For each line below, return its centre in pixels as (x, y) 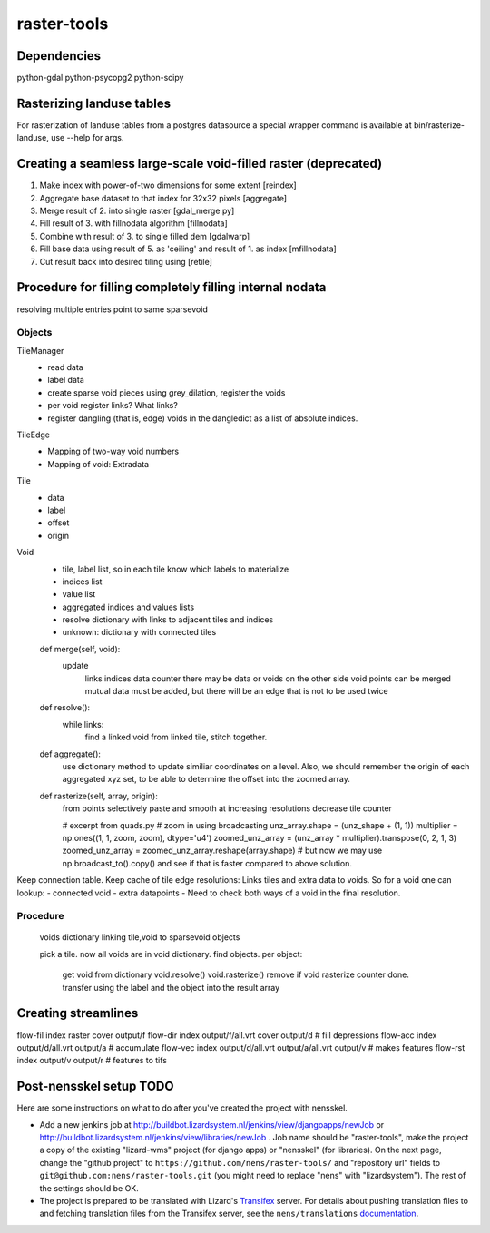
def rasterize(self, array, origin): (98, 796)
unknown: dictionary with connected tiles (139, 632)
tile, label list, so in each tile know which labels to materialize (176, 569)
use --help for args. (87, 138)
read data (65, 367)
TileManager (40, 350)
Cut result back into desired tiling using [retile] (126, 261)
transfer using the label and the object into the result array (171, 987)
